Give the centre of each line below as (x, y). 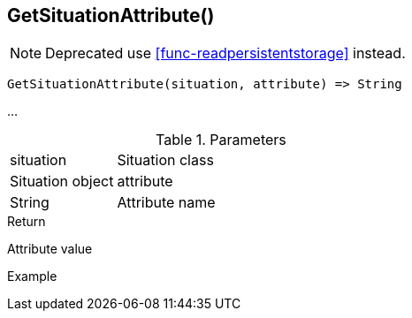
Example (32, 276)
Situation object (62, 182)
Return (27, 222)
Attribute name (166, 203)
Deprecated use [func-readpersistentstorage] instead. (225, 53)
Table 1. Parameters (221, 140)
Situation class (165, 160)
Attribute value (50, 249)
